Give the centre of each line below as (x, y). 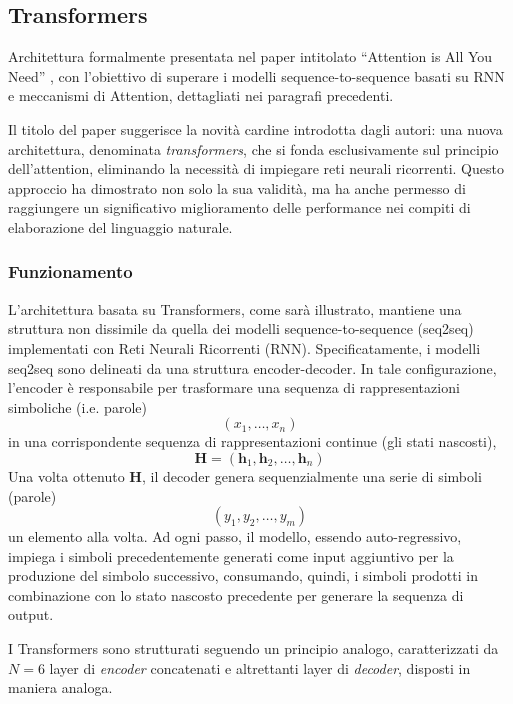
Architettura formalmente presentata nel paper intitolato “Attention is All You (250, 56)
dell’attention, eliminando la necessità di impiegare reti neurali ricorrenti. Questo (256, 168)
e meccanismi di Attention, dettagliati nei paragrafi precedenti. (201, 95)
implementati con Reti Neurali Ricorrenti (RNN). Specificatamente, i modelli (244, 347)
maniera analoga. (60, 687)
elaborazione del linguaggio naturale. (120, 226)
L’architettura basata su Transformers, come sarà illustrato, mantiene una (235, 308)
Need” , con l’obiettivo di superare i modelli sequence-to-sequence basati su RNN (256, 75)
